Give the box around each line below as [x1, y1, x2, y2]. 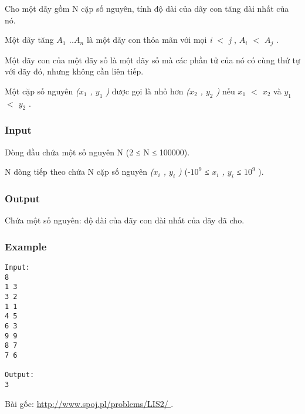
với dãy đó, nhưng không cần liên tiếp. [5, 65, 144, 77]
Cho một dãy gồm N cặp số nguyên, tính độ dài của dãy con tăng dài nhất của [5, 2, 289, 14]
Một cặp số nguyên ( [5, 84, 79, 97]
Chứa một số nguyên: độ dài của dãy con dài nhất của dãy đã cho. [5, 214, 245, 226]
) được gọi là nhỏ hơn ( [106, 84, 189, 97]
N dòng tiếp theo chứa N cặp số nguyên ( [5, 165, 154, 178]
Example [5, 239, 47, 253]
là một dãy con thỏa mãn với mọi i [86, 33, 212, 46]
